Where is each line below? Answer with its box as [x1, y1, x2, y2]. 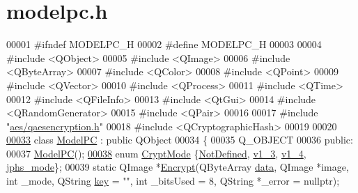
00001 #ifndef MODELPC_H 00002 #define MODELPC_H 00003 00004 [6, 37, 322, 52]
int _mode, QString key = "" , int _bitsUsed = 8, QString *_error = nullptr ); [6, 173, 340, 188]
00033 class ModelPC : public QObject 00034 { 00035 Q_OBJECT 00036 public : [6, 132, 353, 147]
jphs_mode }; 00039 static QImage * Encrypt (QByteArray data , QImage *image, [6, 160, 349, 174]
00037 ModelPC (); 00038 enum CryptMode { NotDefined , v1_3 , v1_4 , [6, 146, 306, 160]
